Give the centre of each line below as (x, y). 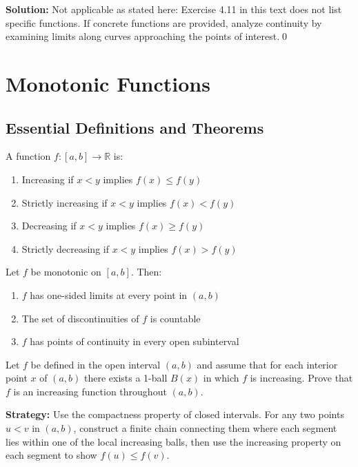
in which (221, 378)
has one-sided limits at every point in (109, 294)
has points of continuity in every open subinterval (135, 341)
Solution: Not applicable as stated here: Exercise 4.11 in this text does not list (174, 9)
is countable (175, 318)
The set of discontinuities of (80, 318)
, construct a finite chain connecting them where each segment (205, 428)
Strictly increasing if (64, 202)
